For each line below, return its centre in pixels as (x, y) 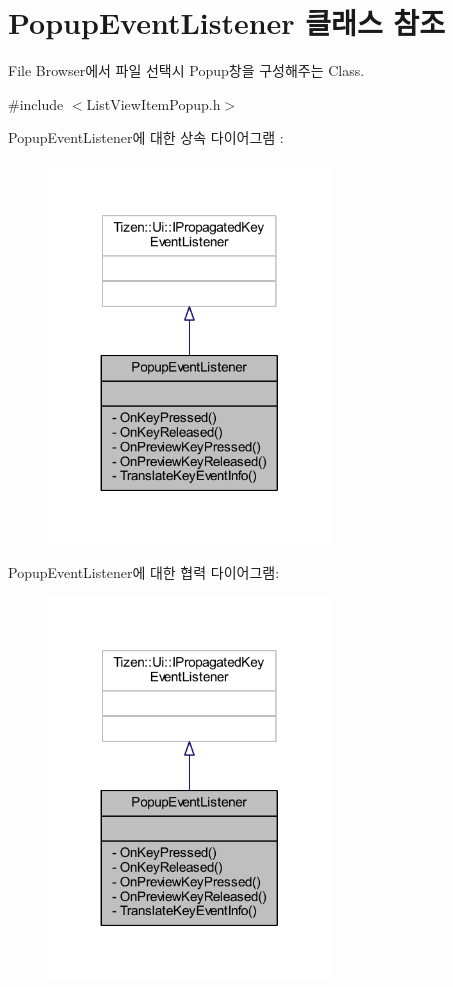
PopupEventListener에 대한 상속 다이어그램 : (146, 137)
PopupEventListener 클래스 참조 (226, 22)
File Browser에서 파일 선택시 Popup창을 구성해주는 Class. (186, 70)
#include (36, 103)
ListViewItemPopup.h (153, 103)
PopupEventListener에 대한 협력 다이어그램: (144, 571)
